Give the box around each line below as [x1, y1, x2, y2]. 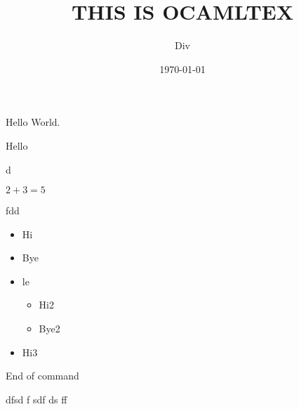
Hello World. [6, 115, 60, 129]
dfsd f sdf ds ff [6, 391, 67, 406]
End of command [6, 368, 79, 383]
